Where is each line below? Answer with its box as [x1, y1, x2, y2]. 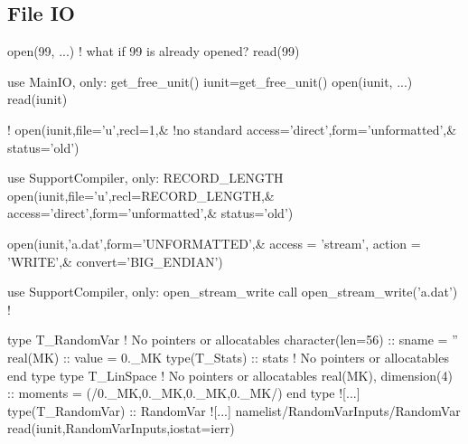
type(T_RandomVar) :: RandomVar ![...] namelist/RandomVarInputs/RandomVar [7, 401, 461, 420]
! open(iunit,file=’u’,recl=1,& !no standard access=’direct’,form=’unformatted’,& [7, 119, 457, 138]
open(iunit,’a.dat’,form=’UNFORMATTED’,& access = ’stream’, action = [7, 233, 421, 252]
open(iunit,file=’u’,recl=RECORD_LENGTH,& [7, 185, 275, 204]
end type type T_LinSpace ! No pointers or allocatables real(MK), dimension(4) [7, 365, 453, 384]
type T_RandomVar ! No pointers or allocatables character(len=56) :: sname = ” [7, 330, 458, 349]
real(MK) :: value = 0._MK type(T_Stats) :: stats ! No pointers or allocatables [7, 347, 449, 366]
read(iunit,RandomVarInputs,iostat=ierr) [7, 419, 235, 438]
